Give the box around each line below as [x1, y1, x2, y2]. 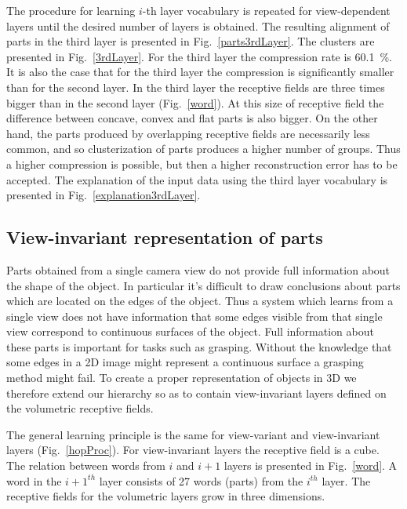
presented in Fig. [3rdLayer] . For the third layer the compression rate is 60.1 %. [6, 48, 392, 64]
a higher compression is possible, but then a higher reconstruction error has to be [6, 155, 398, 172]
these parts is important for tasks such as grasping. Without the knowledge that [6, 338, 392, 354]
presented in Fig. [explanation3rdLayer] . [6, 187, 201, 203]
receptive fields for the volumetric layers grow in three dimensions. [6, 488, 325, 504]
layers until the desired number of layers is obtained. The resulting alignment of [6, 17, 390, 34]
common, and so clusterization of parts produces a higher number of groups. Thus [6, 140, 401, 157]
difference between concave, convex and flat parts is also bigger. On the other [6, 110, 378, 126]
